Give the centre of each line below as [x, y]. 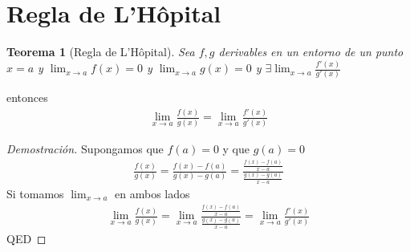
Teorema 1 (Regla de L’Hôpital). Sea [101, 52]
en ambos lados [152, 193]
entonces [27, 98]
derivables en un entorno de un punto [311, 52]
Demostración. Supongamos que [85, 148]
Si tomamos [35, 193]
